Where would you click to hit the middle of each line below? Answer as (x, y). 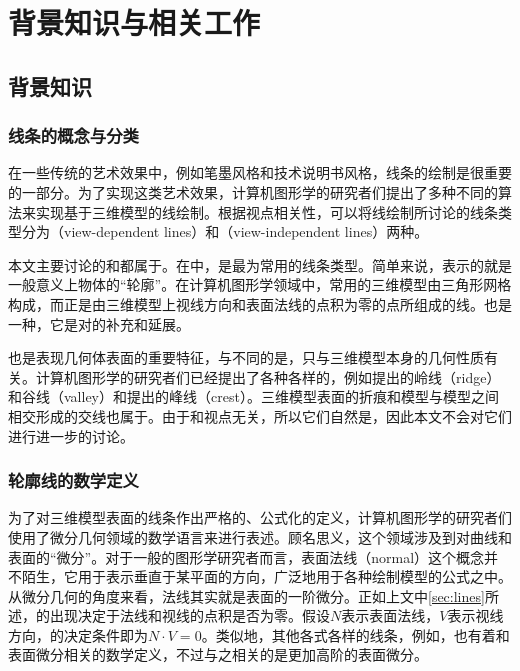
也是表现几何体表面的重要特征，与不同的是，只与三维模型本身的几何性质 (246, 357)
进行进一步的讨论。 (71, 435)
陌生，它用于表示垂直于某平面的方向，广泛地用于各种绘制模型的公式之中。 (266, 576)
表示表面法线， (390, 615)
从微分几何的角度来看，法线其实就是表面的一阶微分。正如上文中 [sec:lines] (246, 595)
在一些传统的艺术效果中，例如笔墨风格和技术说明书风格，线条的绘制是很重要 (260, 172)
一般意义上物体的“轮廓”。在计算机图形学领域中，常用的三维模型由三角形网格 (260, 284)
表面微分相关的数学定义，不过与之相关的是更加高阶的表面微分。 (218, 654)
